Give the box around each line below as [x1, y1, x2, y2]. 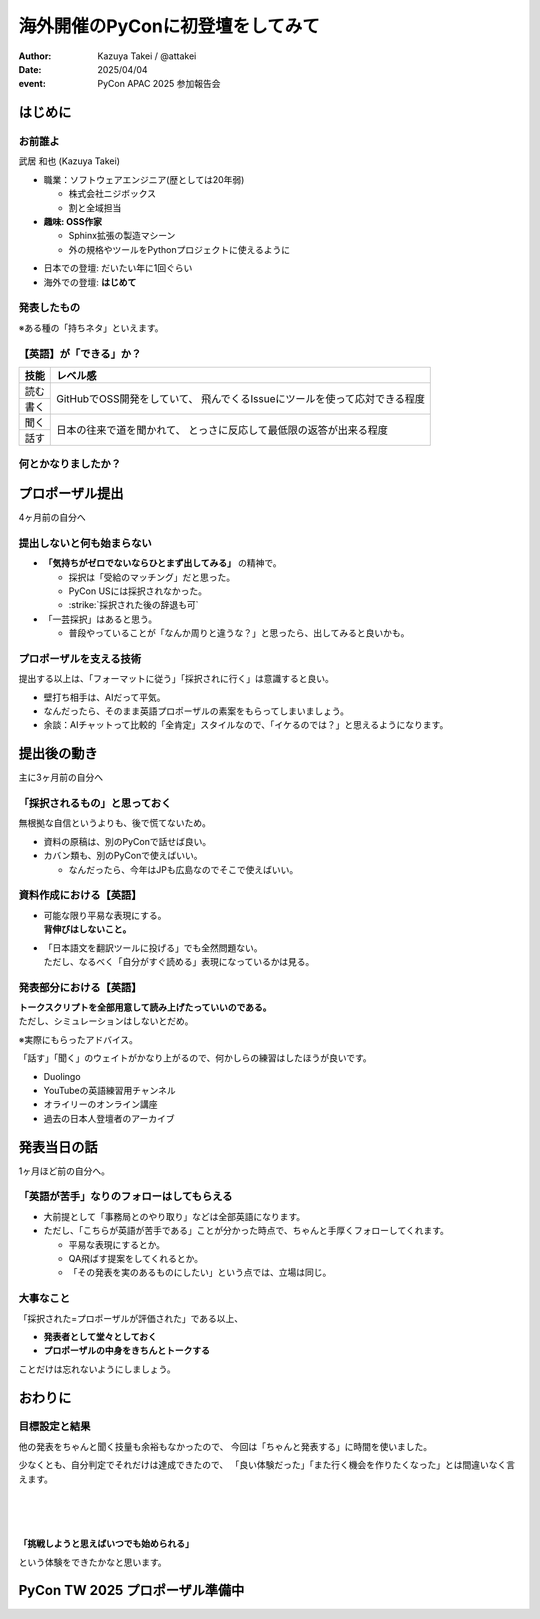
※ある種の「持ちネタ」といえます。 [18, 321, 164, 334]
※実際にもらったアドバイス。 [18, 1033, 139, 1045]
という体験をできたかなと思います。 [18, 1556, 167, 1568]
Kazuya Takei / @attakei [97, 50, 197, 62]
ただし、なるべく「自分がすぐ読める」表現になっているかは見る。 [43, 955, 315, 967]
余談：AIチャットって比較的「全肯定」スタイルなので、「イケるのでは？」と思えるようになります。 [43, 719, 449, 731]
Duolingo [43, 1070, 81, 1082]
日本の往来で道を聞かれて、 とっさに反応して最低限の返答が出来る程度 [56, 423, 389, 437]
